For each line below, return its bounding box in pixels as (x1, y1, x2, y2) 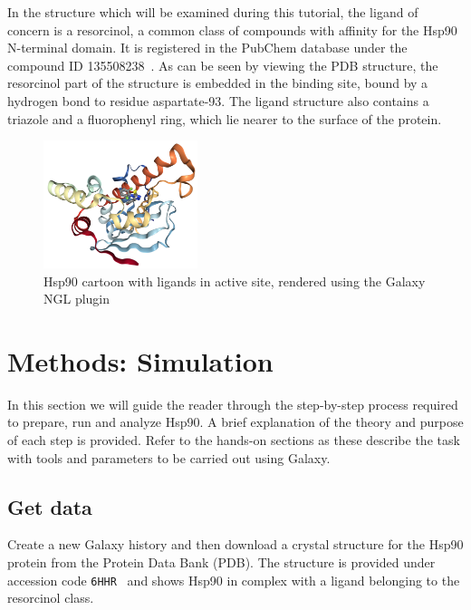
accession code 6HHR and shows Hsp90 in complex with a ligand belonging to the (7, 570, 460, 589)
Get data (7, 492, 92, 520)
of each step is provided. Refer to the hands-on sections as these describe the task (7, 431, 460, 450)
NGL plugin (43, 289, 111, 308)
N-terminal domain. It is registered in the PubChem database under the (7, 38, 408, 57)
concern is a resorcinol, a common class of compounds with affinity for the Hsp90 (7, 20, 457, 39)
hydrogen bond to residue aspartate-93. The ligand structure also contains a (7, 91, 429, 110)
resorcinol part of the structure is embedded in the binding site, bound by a (7, 73, 428, 92)
